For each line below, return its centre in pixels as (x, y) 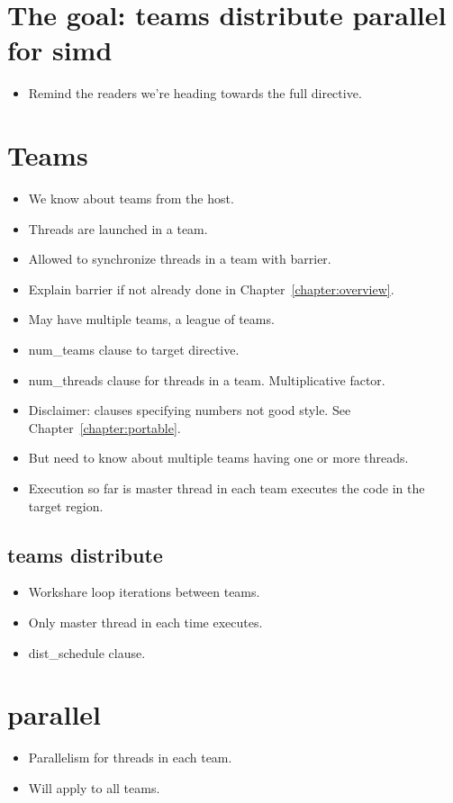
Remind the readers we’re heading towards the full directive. (195, 93)
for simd (60, 50)
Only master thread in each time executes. (145, 622)
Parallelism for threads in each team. (130, 758)
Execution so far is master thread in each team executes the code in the (226, 487)
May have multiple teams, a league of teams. (151, 319)
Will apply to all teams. (94, 787)
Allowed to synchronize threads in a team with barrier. (180, 259)
